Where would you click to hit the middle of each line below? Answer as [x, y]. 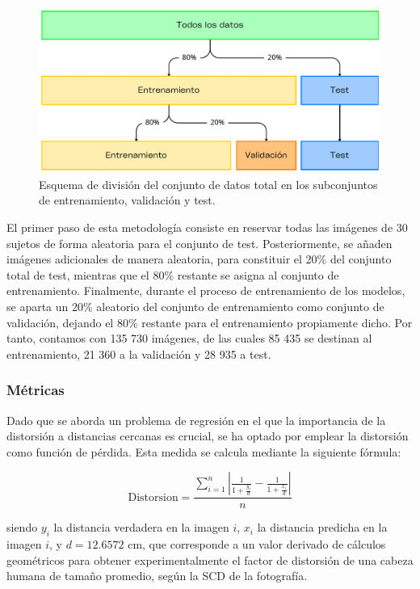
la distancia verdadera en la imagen [141, 527]
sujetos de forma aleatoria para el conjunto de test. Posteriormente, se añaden [199, 243]
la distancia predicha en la [322, 527]
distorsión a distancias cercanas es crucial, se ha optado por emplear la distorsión [208, 436]
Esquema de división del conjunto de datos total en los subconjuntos [208, 184]
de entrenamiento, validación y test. [127, 200]
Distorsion [153, 497]
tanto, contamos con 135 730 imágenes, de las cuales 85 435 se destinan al [189, 338]
